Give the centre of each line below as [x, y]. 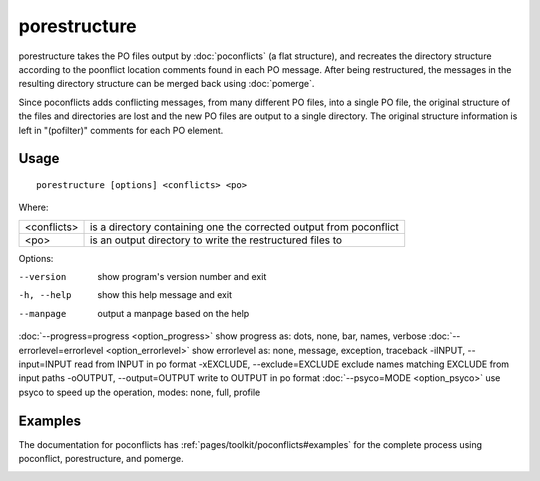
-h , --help [45, 295]
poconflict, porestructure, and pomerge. [101, 459]
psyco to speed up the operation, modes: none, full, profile [139, 392]
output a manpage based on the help [173, 313]
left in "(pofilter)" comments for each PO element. [121, 130]
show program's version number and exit [182, 277]
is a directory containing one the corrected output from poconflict [244, 227]
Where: [33, 207]
